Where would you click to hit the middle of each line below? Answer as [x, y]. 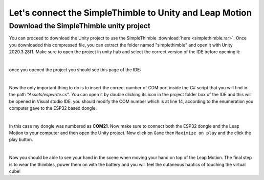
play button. [21, 140]
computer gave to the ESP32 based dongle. [53, 108]
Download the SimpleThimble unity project [80, 26]
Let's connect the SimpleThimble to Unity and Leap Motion [130, 13]
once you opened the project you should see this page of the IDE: [75, 70]
